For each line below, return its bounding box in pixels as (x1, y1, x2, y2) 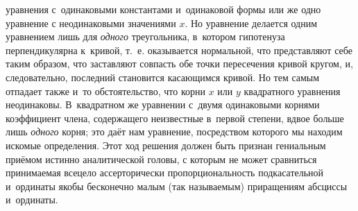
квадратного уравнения (244, 83, 341, 98)
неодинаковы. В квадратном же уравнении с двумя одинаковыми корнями (6, 97, 320, 112)
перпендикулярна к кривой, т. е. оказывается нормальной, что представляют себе (6, 42, 352, 57)
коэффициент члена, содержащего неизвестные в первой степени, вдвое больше (6, 110, 344, 125)
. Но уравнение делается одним (185, 15, 318, 30)
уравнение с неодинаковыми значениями (6, 15, 176, 30)
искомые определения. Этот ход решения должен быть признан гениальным (6, 137, 326, 152)
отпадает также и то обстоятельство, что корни (6, 83, 205, 98)
